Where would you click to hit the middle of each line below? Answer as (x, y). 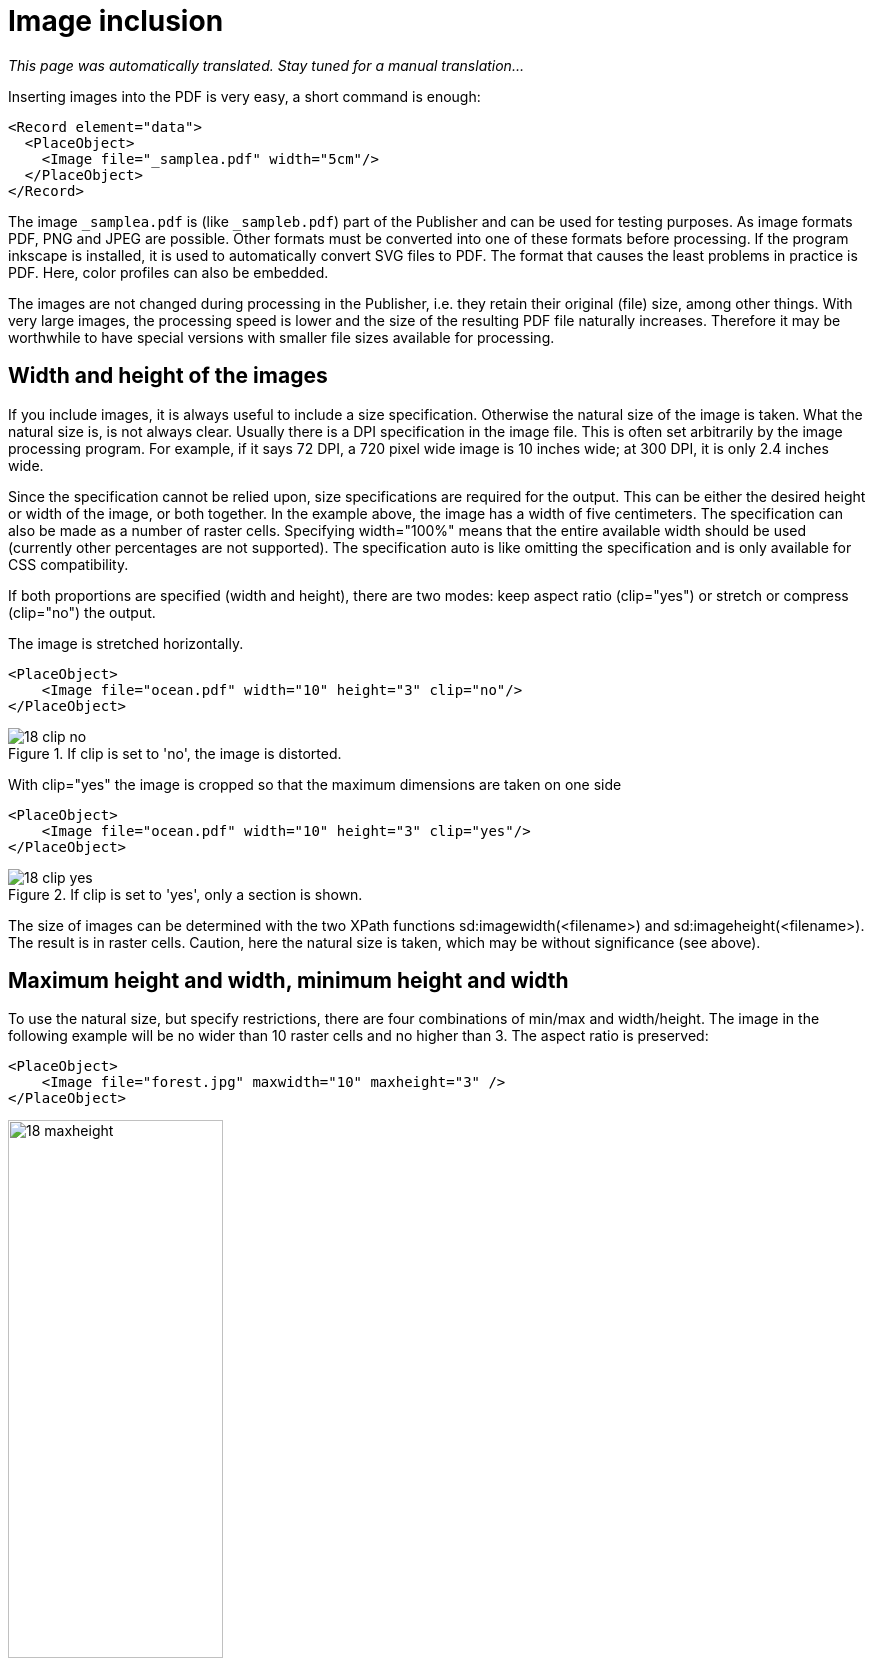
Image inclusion (116, 21)
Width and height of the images (168, 376)
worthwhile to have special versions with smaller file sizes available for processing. (281, 337)
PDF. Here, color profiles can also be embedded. (168, 272)
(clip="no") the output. (82, 612)
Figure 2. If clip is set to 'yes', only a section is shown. (185, 894)
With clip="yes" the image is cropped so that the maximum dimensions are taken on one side (315, 784)
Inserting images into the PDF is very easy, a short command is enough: (244, 96)
